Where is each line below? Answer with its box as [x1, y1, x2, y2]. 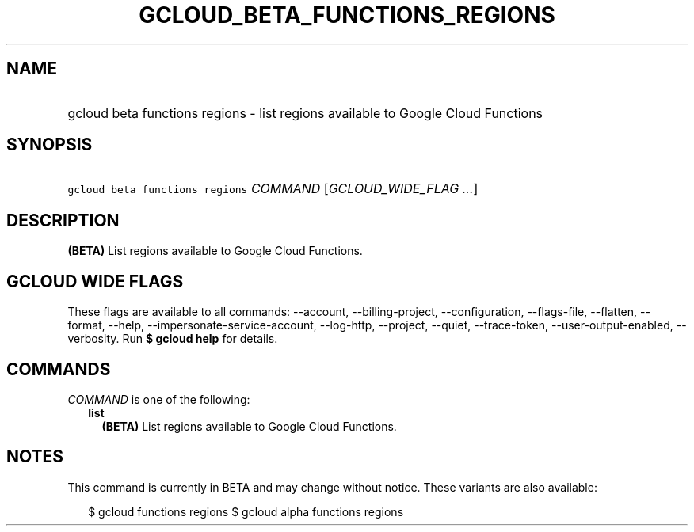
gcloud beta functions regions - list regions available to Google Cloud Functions [67, 104, 543, 121]
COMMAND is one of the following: [67, 392, 250, 406]
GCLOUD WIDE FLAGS [6, 271, 184, 291]
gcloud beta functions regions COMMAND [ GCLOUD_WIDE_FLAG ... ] [67, 180, 479, 197]
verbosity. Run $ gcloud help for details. [67, 332, 278, 346]
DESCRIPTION [6, 210, 120, 230]
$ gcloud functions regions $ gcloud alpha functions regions [88, 504, 404, 519]
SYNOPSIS [6, 135, 93, 155]
